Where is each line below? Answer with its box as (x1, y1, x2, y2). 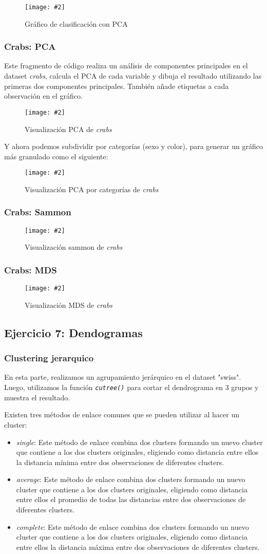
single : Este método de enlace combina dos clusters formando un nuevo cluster (16, 436, 263, 447)
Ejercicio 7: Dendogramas (4, 324, 143, 340)
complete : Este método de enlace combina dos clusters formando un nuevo (16, 521, 249, 532)
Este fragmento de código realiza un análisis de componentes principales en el (4, 60, 248, 71)
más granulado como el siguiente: (4, 151, 108, 161)
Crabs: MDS (4, 263, 57, 276)
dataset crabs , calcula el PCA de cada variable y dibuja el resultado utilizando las (4, 70, 262, 81)
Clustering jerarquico (4, 352, 94, 364)
